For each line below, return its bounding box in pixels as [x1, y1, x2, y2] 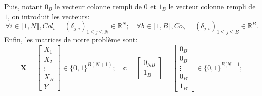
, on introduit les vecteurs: [8, 11, 90, 21]
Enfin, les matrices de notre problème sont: [4, 34, 138, 44]
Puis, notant [4, 1, 43, 11]
